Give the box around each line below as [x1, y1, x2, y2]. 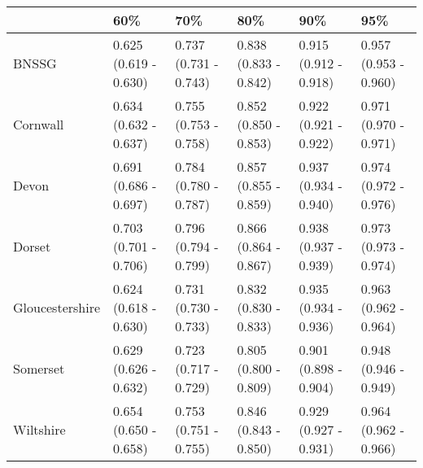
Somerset [13, 359, 65, 378]
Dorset [13, 237, 51, 256]
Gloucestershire [13, 298, 101, 317]
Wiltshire [13, 420, 66, 439]
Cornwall [13, 115, 64, 133]
